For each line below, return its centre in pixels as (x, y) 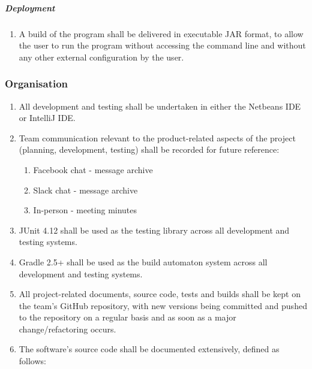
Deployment (30, 7)
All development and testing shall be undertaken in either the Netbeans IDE (160, 106)
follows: (32, 361)
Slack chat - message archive (85, 190)
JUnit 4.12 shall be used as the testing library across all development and (154, 230)
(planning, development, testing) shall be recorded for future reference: (149, 149)
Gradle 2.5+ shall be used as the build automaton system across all (143, 261)
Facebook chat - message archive (93, 169)
